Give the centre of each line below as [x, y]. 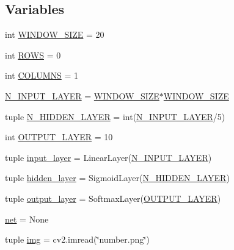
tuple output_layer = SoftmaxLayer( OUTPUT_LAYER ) [113, 198]
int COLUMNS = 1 [42, 75]
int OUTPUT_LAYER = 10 [59, 137]
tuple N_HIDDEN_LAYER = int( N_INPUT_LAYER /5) [115, 116]
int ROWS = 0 [33, 55]
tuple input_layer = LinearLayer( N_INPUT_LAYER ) [108, 157]
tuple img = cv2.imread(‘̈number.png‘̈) [77, 239]
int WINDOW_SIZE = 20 [55, 34]
